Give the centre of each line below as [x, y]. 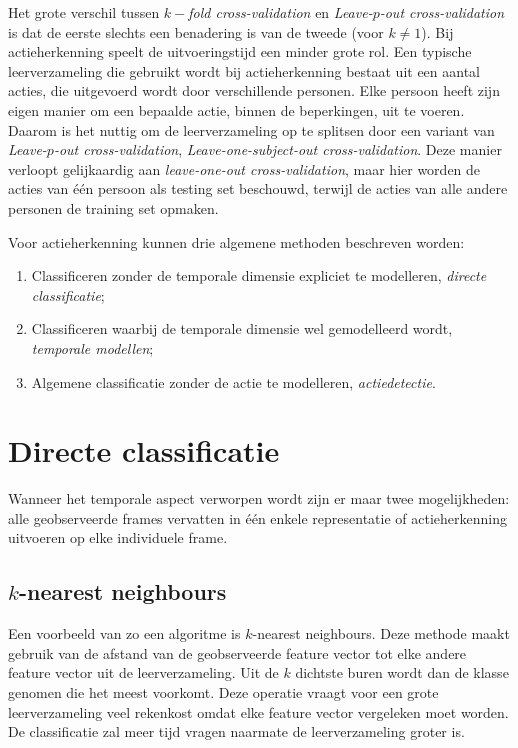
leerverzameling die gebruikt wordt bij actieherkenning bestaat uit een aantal [244, 70]
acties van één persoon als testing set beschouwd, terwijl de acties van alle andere [258, 188]
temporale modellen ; [92, 347]
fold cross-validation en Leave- [280, 12]
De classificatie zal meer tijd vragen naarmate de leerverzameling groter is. [236, 731]
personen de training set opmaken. [113, 207]
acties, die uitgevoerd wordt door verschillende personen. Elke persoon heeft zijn [254, 90]
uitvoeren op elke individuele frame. [118, 537]
